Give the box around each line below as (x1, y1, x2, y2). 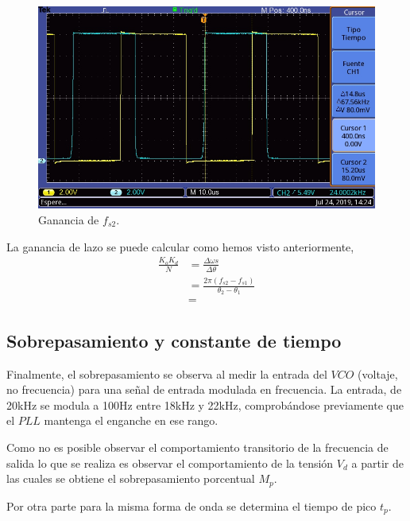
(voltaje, (358, 365, 398, 382)
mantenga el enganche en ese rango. (44, 412, 219, 429)
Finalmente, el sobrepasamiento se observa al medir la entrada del (6, 365, 327, 382)
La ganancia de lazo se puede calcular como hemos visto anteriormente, (6, 238, 354, 255)
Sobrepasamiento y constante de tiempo (6, 328, 342, 352)
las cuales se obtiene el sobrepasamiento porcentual (6, 470, 255, 487)
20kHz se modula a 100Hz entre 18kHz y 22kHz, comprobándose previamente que (6, 396, 404, 413)
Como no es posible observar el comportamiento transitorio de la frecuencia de (6, 438, 389, 455)
